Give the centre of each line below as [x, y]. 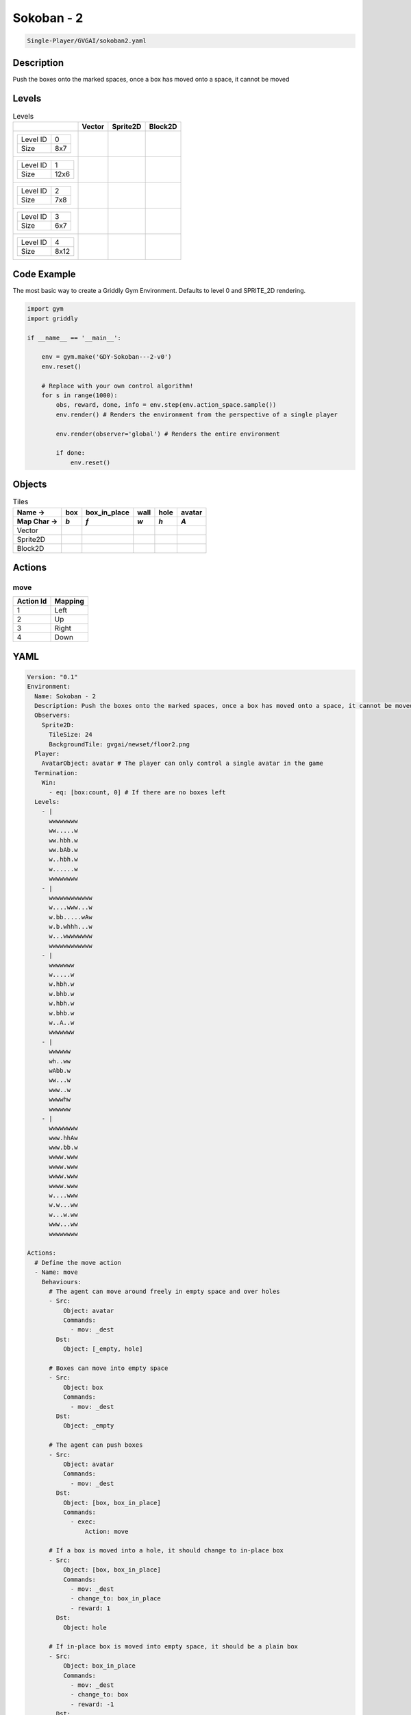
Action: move [107, 1531]
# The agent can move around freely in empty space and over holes [164, 1291]
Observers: [53, 715]
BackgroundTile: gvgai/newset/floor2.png [119, 744]
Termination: [56, 773]
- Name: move [56, 1272]
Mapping [70, 602]
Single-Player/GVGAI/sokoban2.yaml [87, 41]
